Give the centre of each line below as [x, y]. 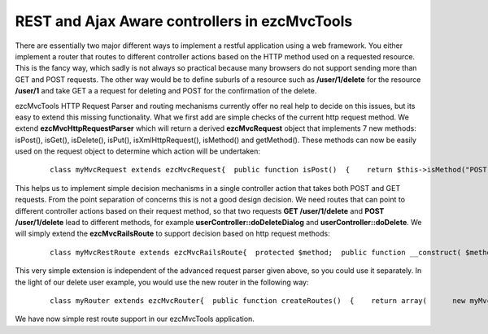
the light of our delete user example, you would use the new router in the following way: [162, 282]
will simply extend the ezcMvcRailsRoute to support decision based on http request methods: [172, 234]
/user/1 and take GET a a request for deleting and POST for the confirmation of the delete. [166, 91]
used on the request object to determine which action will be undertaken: [137, 151]
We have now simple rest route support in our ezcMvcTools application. [135, 319]
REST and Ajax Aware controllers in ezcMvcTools [184, 21]
